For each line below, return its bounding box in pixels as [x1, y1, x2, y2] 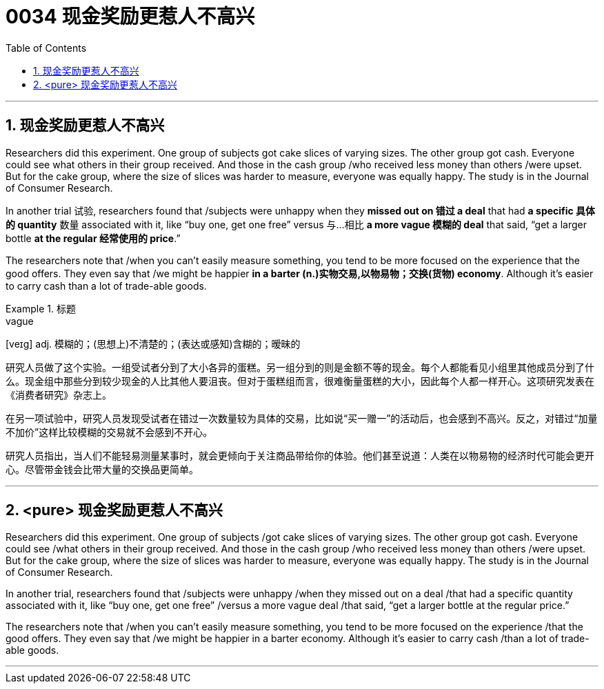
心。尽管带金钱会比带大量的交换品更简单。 [6, 463, 199, 475]
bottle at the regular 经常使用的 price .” [6, 232, 181, 244]
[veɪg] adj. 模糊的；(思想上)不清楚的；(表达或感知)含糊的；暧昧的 [6, 337, 301, 350]
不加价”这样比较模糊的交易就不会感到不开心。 [6, 426, 213, 438]
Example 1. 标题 [6, 302, 76, 314]
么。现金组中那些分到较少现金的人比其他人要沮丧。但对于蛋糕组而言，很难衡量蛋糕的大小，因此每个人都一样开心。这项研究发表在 [6, 375, 594, 387]
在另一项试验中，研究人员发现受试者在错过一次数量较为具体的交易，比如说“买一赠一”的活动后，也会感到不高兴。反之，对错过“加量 [6, 412, 598, 424]
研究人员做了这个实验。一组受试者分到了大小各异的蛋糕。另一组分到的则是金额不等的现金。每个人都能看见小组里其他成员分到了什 [6, 361, 594, 373]
